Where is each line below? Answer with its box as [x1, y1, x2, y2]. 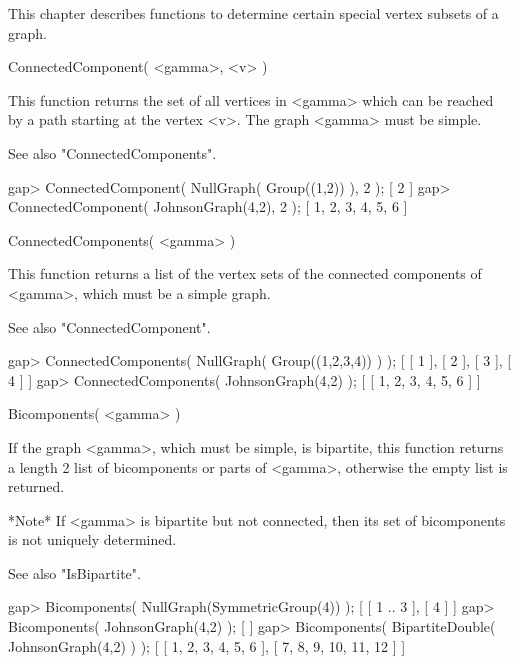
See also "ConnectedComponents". [8, 142, 217, 163]
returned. [8, 476, 65, 497]
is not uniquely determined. [8, 529, 177, 550]
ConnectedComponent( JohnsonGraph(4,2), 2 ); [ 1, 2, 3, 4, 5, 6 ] [8, 196, 408, 217]
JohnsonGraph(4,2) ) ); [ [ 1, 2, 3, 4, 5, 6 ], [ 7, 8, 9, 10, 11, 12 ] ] [8, 635, 406, 656]
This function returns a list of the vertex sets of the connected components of [8, 263, 482, 284]
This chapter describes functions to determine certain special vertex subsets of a [8, 3, 499, 23]
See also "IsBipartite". [8, 562, 141, 583]
